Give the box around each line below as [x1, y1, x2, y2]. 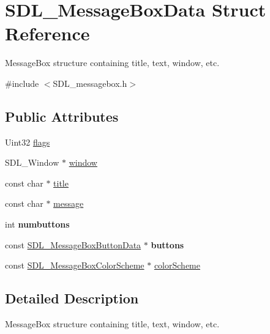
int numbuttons [5, 218, 70, 231]
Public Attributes [5, 106, 119, 125]
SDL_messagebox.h [53, 76, 127, 89]
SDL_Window [5, 156, 59, 169]
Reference [5, 21, 90, 46]
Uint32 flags [5, 135, 50, 148]
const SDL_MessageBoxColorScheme [5, 259, 144, 272]
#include [5, 76, 39, 89]
